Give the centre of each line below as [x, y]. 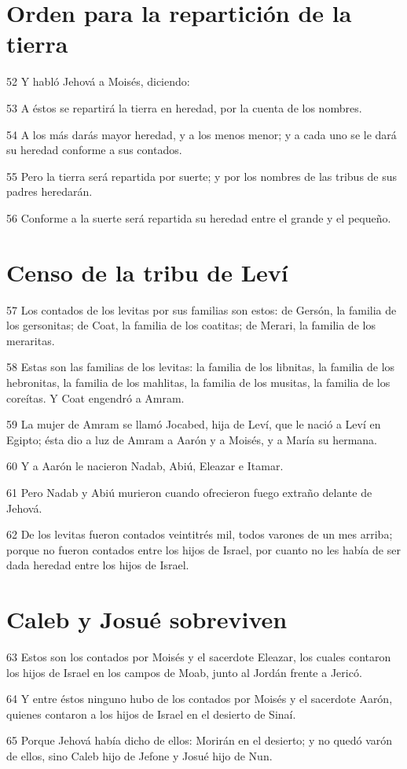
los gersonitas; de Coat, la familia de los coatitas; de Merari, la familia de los [191, 325]
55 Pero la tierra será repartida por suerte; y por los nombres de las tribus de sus [202, 176]
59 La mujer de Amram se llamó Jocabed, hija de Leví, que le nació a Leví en [194, 424]
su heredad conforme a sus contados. [94, 150]
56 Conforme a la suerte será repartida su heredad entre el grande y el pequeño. [199, 217]
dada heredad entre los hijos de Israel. [98, 565]
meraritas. [31, 340]
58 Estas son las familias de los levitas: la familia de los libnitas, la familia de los [201, 367]
